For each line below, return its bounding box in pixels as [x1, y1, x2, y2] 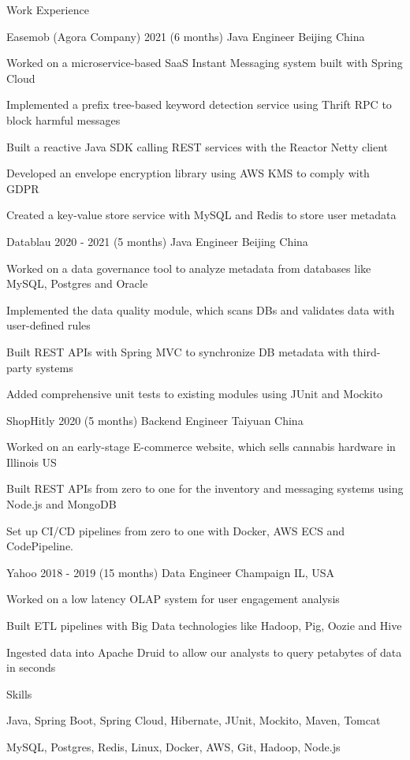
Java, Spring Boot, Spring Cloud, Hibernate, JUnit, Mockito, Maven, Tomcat [6, 712, 381, 728]
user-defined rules [6, 317, 91, 333]
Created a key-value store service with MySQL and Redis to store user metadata [6, 207, 397, 223]
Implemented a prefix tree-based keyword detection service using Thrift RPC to [6, 96, 392, 113]
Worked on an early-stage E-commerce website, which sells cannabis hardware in [6, 438, 396, 455]
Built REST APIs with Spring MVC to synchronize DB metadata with [6, 343, 349, 360]
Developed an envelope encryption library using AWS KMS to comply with [6, 165, 370, 181]
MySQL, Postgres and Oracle [6, 275, 148, 292]
